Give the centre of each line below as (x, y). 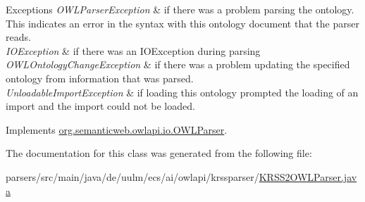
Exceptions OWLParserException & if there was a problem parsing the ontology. (180, 9)
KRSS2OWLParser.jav (308, 176)
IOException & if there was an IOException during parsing (133, 50)
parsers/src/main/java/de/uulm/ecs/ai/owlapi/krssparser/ (132, 176)
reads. (18, 37)
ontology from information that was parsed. (100, 78)
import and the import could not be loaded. (100, 106)
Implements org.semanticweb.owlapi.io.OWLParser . (117, 129)
